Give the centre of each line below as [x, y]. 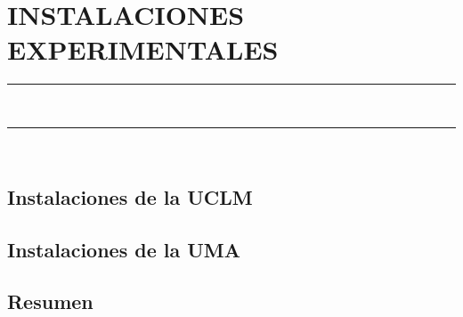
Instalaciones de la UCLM [130, 196]
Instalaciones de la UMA [124, 249]
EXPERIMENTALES [143, 49]
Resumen [50, 301]
